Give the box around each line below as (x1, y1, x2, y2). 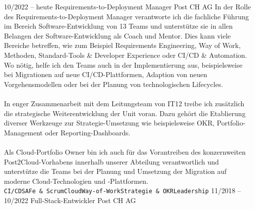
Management (4, 127, 43, 137)
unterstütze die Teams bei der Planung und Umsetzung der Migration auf (4, 166, 227, 176)
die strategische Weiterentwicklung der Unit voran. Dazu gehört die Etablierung (4, 108, 246, 118)
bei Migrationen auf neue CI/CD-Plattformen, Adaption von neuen (4, 69, 207, 80)
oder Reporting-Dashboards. (45, 127, 131, 137)
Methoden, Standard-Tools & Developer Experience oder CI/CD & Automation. (4, 49, 247, 60)
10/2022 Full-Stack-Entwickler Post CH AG (4, 195, 136, 205)
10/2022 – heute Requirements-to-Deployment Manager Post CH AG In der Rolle (4, 1, 251, 11)
